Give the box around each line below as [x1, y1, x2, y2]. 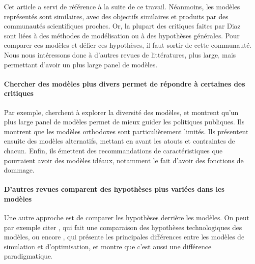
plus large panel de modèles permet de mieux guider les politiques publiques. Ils [4, 117, 245, 127]
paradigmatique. [4, 251, 53, 261]
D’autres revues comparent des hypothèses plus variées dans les [4, 184, 225, 194]
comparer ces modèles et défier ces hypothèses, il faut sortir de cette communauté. [4, 40, 252, 50]
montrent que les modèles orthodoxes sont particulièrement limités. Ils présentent [4, 126, 249, 136]
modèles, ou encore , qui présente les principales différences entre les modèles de [4, 232, 245, 242]
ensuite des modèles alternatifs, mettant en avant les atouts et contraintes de [4, 136, 235, 146]
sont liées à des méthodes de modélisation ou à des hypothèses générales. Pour [4, 30, 240, 40]
